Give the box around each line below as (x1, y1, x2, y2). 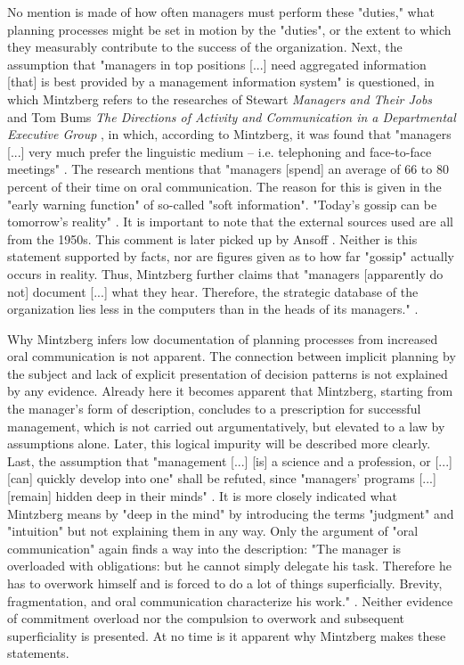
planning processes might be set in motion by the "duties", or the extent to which (7, 20, 452, 38)
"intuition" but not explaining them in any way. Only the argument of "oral (7, 521, 419, 540)
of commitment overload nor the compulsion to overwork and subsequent (7, 609, 405, 628)
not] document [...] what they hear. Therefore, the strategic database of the (7, 282, 419, 300)
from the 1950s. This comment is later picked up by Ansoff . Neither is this (7, 229, 418, 248)
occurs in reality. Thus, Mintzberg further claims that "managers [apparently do (7, 264, 444, 283)
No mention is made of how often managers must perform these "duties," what (7, 3, 435, 21)
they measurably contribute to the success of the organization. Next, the (7, 37, 403, 56)
